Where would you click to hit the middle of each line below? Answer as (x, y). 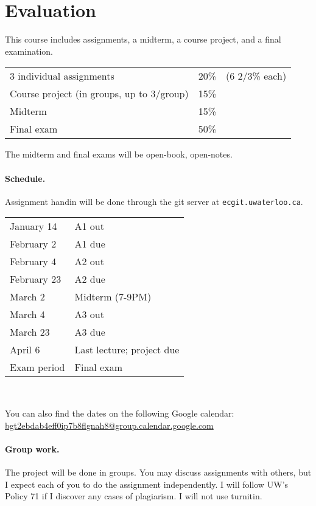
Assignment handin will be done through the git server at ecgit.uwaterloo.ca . (154, 201)
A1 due (90, 244)
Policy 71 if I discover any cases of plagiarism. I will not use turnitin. (134, 496)
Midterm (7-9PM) (113, 297)
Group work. (32, 449)
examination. (29, 51)
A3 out (89, 314)
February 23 (36, 279)
